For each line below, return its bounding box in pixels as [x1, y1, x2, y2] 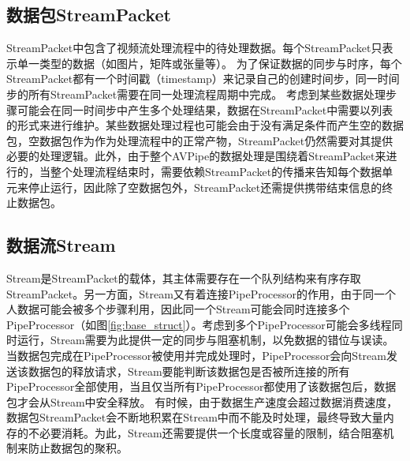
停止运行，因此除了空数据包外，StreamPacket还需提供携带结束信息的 [28, 178, 382, 195]
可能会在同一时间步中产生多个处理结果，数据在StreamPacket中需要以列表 [17, 101, 393, 118]
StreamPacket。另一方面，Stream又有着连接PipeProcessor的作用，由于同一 [6, 285, 386, 302]
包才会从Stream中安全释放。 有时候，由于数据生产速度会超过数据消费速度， [6, 393, 398, 410]
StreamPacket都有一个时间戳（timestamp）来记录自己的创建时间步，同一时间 [6, 70, 400, 87]
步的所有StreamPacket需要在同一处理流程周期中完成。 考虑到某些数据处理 [6, 85, 386, 102]
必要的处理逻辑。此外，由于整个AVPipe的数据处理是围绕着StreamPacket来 [6, 148, 386, 164]
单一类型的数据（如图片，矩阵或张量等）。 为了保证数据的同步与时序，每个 [17, 54, 402, 71]
